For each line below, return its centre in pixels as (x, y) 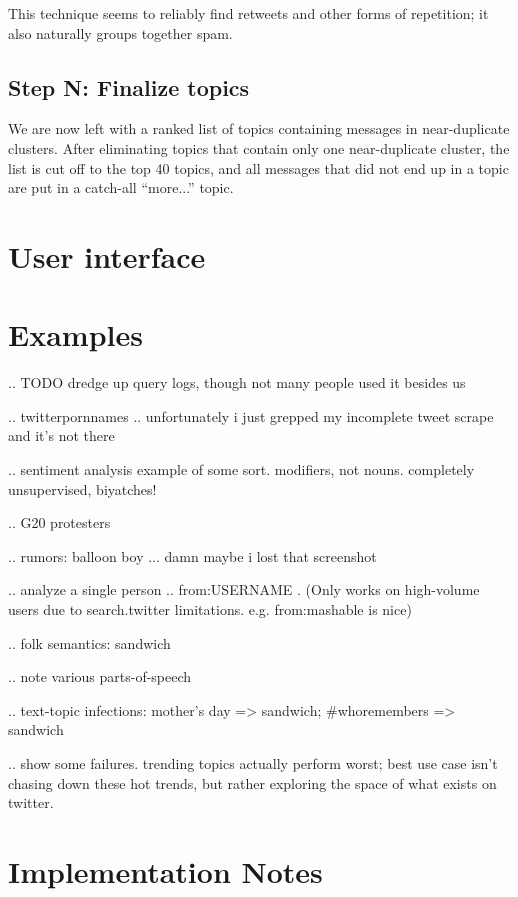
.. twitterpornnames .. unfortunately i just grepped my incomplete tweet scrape (251, 415)
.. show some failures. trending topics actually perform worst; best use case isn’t (253, 762)
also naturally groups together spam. (120, 32)
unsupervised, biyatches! (82, 488)
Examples (75, 334)
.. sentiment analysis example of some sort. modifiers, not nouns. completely (241, 469)
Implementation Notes (165, 870)
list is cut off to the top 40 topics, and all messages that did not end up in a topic (258, 167)
